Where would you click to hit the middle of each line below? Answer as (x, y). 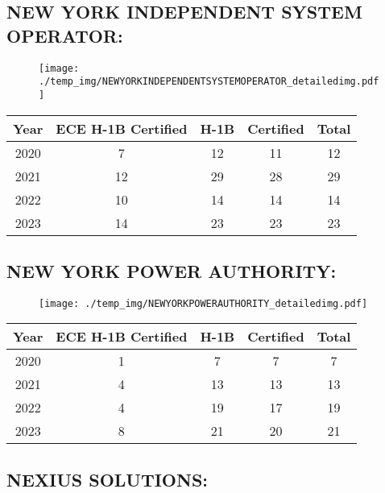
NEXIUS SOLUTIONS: (108, 479)
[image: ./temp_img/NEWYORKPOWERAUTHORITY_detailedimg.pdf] (203, 303)
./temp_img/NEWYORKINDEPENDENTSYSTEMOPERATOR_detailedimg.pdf (209, 82)
